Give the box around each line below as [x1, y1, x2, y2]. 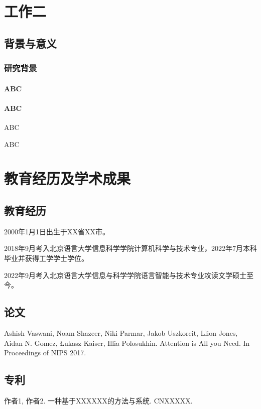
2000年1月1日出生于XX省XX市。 [4, 226, 109, 236]
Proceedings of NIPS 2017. [4, 347, 86, 358]
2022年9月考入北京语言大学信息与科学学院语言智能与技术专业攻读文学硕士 [4, 269, 246, 280]
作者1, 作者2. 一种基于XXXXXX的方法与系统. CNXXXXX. [4, 395, 193, 405]
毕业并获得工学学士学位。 [4, 252, 88, 263]
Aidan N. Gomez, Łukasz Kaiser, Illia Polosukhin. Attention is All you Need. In [4, 337, 250, 348]
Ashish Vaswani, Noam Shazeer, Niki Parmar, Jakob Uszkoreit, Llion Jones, [4, 327, 238, 338]
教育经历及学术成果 [4, 168, 131, 189]
